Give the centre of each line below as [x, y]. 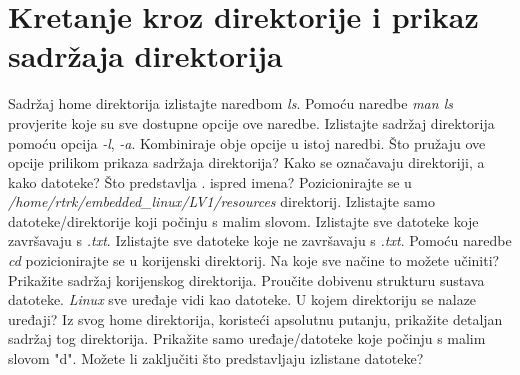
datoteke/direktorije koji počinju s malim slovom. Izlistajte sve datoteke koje [243, 220]
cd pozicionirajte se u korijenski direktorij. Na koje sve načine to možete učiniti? [254, 260]
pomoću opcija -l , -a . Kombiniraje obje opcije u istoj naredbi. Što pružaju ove [247, 142]
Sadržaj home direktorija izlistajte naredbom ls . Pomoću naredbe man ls [230, 103]
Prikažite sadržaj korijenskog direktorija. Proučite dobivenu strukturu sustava [246, 279]
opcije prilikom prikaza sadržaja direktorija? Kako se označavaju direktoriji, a [246, 162]
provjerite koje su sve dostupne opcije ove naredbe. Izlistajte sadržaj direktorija [251, 122]
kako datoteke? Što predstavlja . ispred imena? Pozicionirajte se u [210, 181]
